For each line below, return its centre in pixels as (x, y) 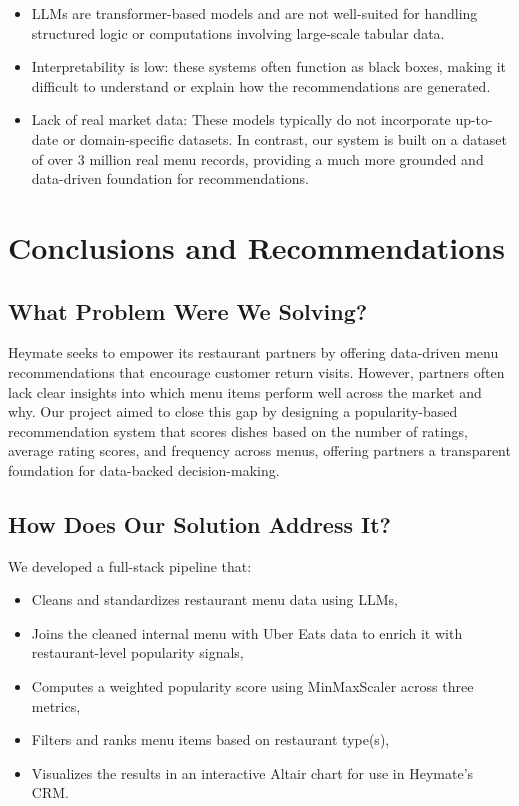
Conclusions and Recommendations (256, 246)
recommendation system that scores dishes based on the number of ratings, (238, 430)
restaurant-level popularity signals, (137, 652)
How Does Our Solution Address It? (199, 523)
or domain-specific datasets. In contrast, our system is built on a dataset (284, 138)
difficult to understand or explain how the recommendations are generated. (261, 85)
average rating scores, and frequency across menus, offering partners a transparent (259, 450)
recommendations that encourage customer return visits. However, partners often (256, 371)
